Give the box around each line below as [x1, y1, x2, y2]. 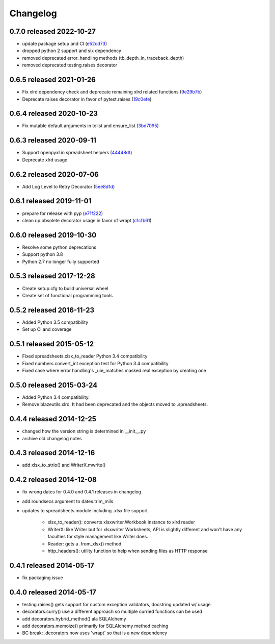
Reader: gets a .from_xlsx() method [47, 540, 122, 546]
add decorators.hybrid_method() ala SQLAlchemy [22, 615, 127, 622]
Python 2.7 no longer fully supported [22, 258, 99, 265]
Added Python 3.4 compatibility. [22, 394, 90, 400]
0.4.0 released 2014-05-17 [9, 588, 96, 597]
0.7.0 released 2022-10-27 [9, 27, 96, 36]
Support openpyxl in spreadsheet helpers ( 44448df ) [22, 150, 132, 156]
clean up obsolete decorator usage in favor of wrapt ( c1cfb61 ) [22, 217, 152, 223]
